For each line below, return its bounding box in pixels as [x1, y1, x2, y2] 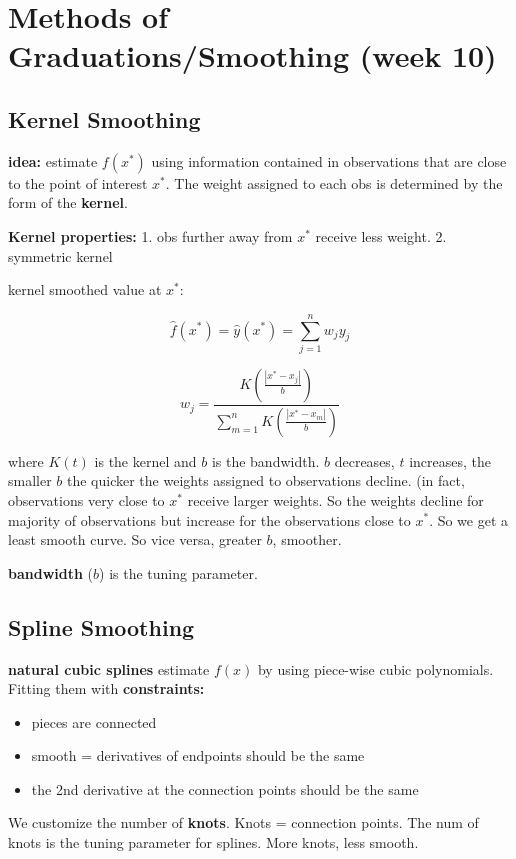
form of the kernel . [8, 192, 128, 213]
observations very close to [8, 489, 165, 510]
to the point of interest [8, 172, 148, 193]
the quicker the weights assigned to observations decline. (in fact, [67, 470, 465, 491]
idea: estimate [8, 150, 98, 171]
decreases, [334, 450, 395, 471]
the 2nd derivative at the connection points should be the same [31, 778, 419, 799]
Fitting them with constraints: [8, 678, 205, 699]
